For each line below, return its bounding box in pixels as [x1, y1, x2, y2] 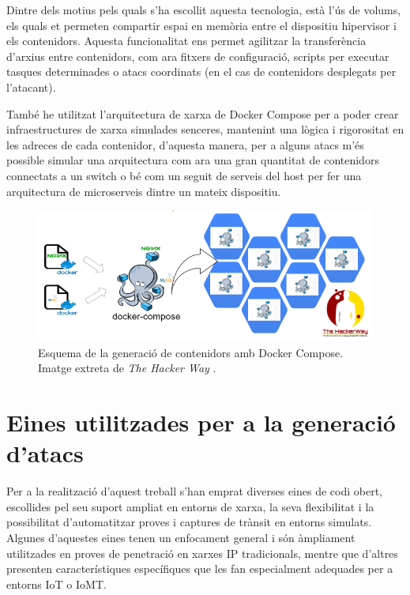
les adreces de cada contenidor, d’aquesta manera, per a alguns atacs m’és [6, 136, 364, 153]
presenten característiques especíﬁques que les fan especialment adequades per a [6, 560, 393, 577]
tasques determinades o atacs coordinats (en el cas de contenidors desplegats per [6, 63, 397, 80]
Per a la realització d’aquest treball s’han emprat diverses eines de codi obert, [6, 483, 383, 499]
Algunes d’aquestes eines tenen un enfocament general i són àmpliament [6, 529, 355, 545]
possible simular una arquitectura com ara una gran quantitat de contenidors [6, 152, 379, 168]
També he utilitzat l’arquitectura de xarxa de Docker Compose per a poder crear [6, 105, 399, 122]
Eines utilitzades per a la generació [6, 406, 396, 439]
